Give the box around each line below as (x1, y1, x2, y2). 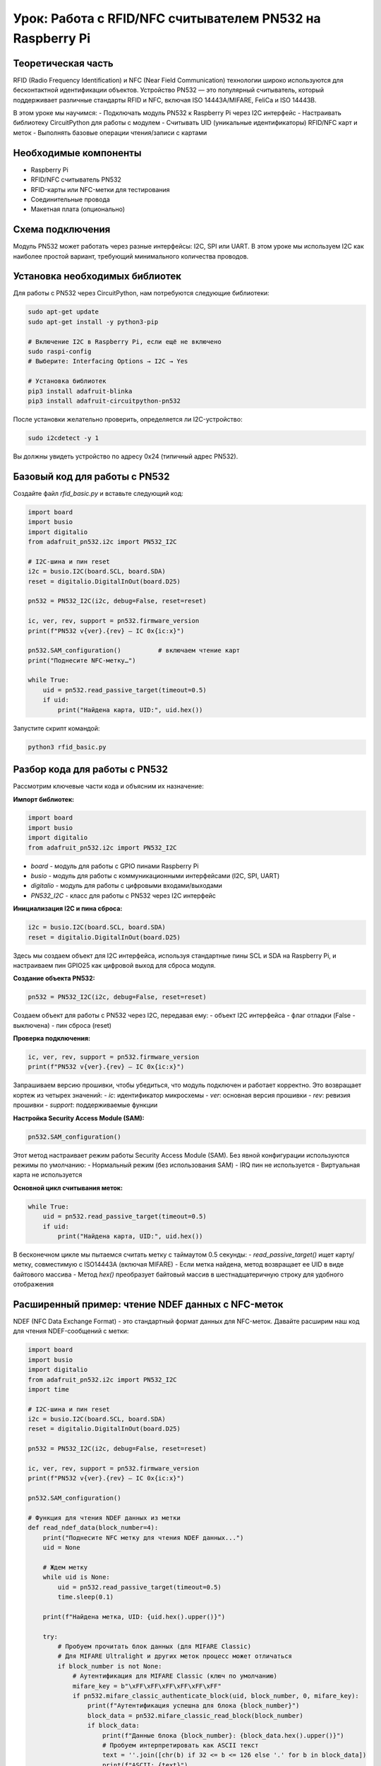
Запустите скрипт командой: (13, 724, 100, 733)
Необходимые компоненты (13, 147, 142, 159)
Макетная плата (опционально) (30, 205, 126, 213)
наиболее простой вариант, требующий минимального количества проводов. (13, 251, 249, 261)
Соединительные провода (30, 195, 111, 203)
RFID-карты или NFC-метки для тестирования (30, 185, 170, 194)
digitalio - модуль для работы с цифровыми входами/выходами (30, 882, 222, 890)
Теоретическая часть (13, 57, 114, 69)
